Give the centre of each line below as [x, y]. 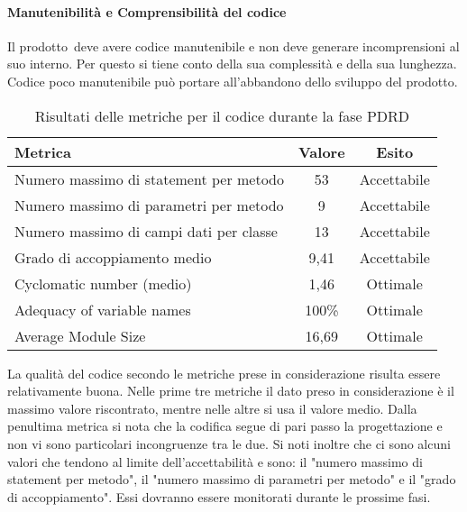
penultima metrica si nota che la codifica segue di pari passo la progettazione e [225, 426]
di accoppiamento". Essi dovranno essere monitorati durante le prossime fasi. [219, 496]
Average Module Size [80, 335]
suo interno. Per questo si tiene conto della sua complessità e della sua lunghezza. [232, 64]
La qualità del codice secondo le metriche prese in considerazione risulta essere [224, 373]
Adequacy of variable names [103, 309]
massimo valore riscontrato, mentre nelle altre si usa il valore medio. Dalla [212, 408]
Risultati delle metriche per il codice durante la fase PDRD [222, 115]
